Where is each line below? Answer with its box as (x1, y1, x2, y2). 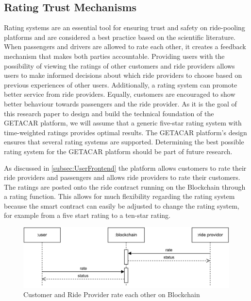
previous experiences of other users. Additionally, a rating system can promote (4, 79, 237, 89)
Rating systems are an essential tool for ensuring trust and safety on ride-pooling (4, 22, 245, 33)
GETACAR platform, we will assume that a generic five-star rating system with (4, 118, 242, 128)
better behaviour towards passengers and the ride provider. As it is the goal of (4, 98, 237, 108)
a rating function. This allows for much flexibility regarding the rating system (4, 191, 235, 201)
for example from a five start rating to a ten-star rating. (4, 210, 170, 220)
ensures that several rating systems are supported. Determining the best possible (4, 137, 244, 147)
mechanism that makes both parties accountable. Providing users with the (4, 51, 225, 61)
